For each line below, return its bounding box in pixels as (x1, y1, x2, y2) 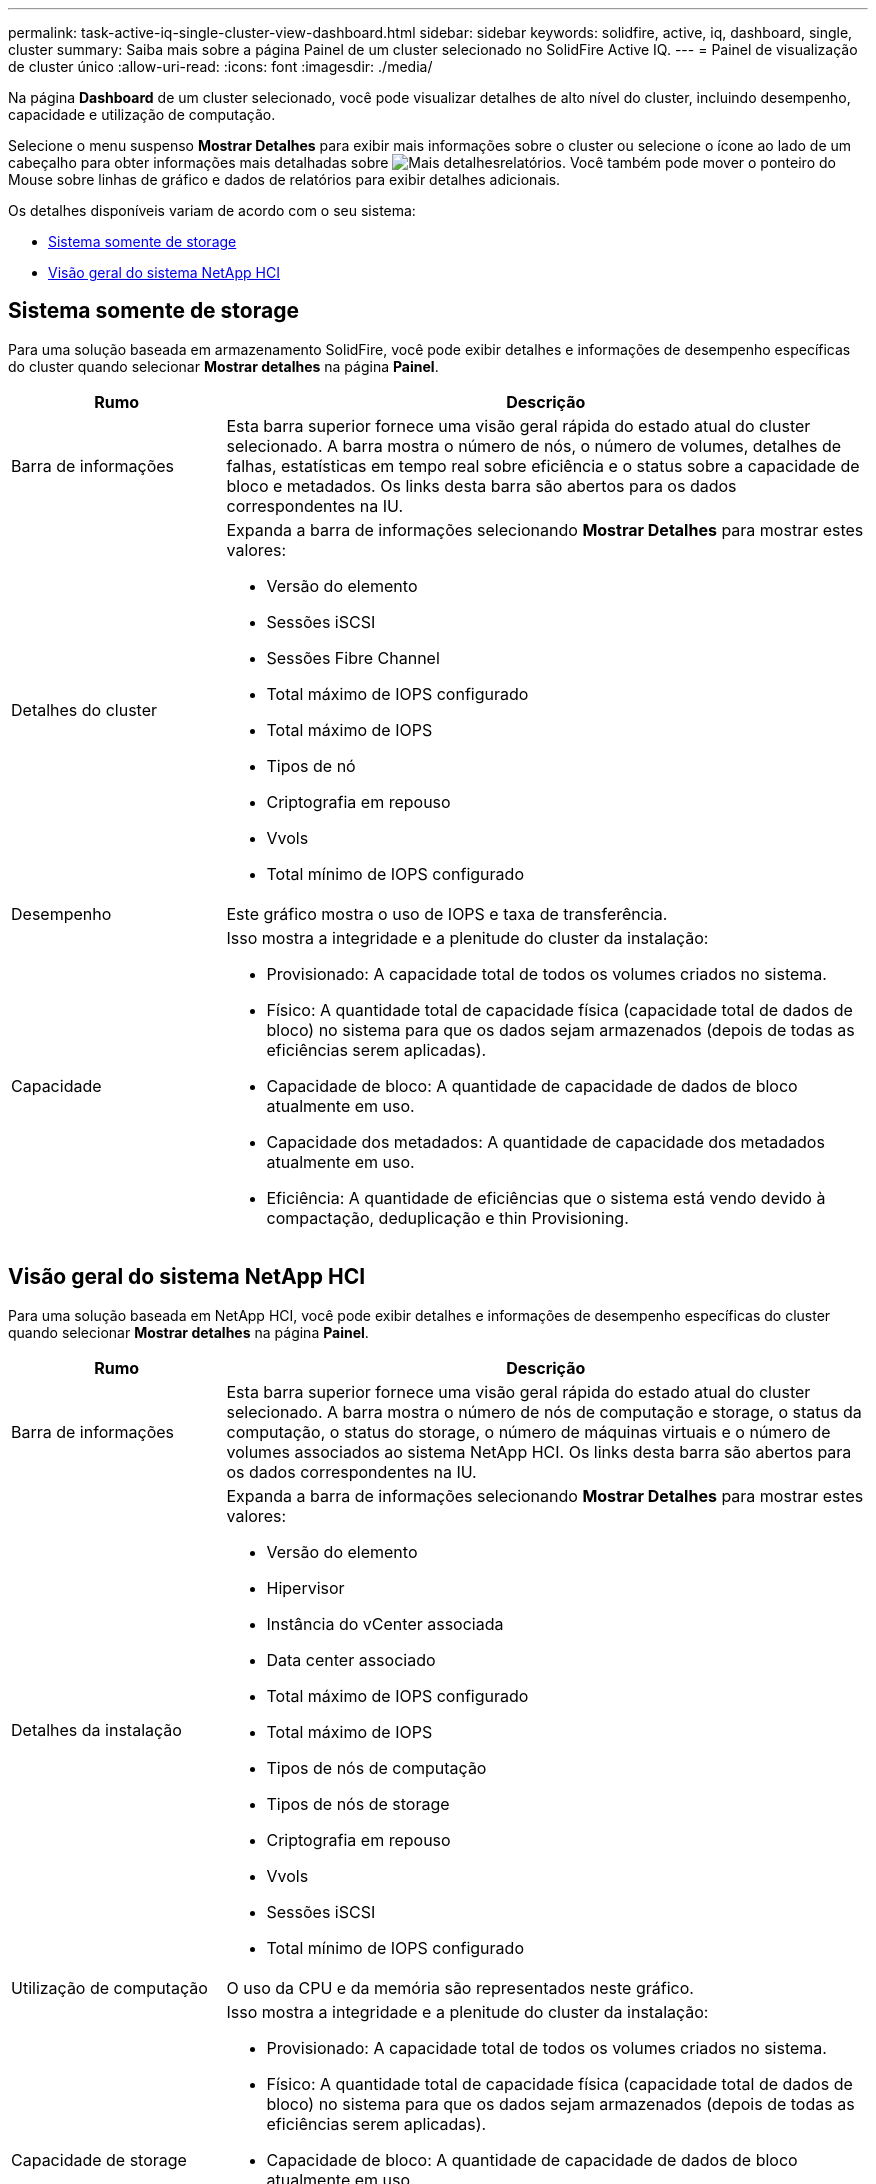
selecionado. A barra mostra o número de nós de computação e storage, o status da (226, 1401, 862, 1422)
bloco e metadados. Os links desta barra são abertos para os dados (226, 475, 737, 496)
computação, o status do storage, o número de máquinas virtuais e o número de (226, 1421, 831, 1442)
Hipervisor (266, 1577, 345, 1598)
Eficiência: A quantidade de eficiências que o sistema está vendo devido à (266, 1187, 826, 1208)
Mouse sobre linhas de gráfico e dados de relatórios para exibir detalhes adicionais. (8, 171, 561, 188)
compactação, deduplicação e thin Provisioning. (266, 1207, 629, 1228)
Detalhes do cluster (11, 699, 158, 720)
